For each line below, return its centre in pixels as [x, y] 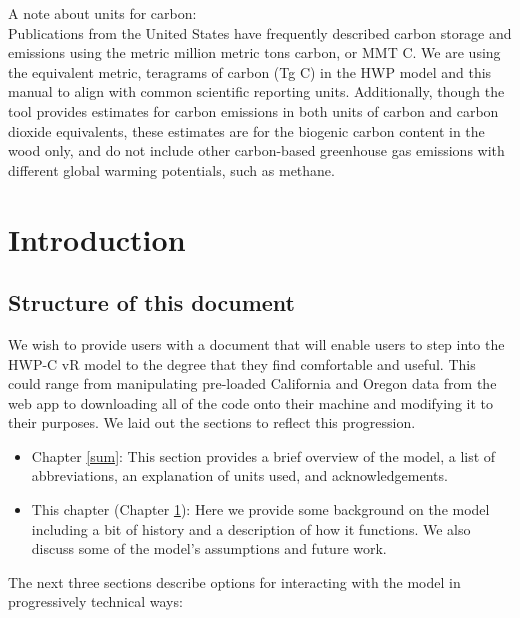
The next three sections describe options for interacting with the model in [234, 581]
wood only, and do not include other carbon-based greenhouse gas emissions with [256, 150]
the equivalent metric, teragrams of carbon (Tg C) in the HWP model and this [250, 71]
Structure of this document [151, 302]
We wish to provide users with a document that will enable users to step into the [256, 343]
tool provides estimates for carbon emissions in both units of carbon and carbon [253, 110]
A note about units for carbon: [102, 13]
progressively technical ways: [95, 601]
